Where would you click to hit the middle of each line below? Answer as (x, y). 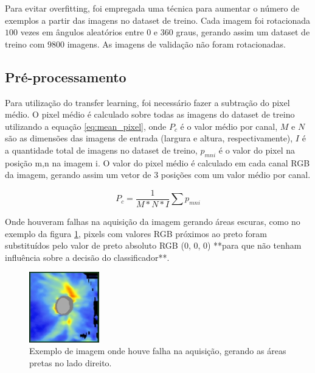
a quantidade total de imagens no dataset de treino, (101, 150)
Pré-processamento (66, 76)
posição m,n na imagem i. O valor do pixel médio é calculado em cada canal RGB (157, 162)
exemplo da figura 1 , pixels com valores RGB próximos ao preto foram (136, 233)
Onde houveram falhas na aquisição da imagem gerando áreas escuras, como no (153, 221)
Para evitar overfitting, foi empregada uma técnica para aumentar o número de (152, 8)
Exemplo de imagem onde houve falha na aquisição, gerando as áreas (158, 351)
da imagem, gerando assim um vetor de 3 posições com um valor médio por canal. (158, 175)
